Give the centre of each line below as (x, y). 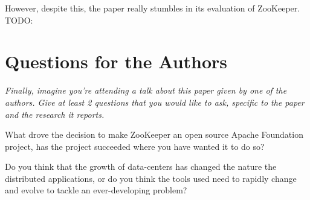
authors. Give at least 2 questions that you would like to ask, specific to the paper (155, 102)
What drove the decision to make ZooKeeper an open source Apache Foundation (154, 134)
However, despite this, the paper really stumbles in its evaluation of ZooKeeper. (153, 8)
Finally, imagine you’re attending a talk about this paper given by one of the (146, 90)
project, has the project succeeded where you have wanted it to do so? (135, 146)
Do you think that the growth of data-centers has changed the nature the (141, 166)
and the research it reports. (55, 114)
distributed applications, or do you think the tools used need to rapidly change (151, 178)
